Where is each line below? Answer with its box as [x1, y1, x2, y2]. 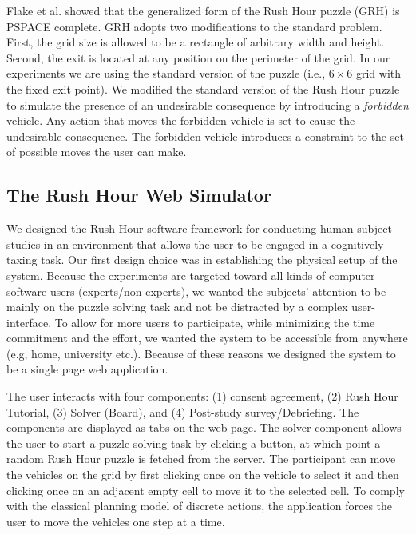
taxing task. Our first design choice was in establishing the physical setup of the [6, 251, 398, 268]
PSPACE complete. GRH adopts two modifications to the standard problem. [6, 18, 382, 34]
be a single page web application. [6, 361, 168, 377]
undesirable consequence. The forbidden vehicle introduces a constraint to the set [6, 127, 404, 144]
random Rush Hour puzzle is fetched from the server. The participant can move [6, 450, 396, 467]
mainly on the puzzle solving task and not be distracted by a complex [6, 298, 348, 315]
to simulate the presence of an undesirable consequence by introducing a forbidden [6, 96, 409, 113]
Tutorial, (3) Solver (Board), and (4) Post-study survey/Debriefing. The [6, 403, 359, 420]
